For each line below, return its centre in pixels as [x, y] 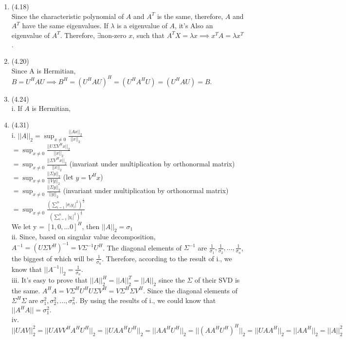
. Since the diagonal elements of [191, 290]
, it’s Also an [194, 26]
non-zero [114, 35]
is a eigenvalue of [142, 26]
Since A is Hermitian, [44, 70]
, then [91, 226]
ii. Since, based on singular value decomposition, [83, 237]
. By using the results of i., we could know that [146, 300]
